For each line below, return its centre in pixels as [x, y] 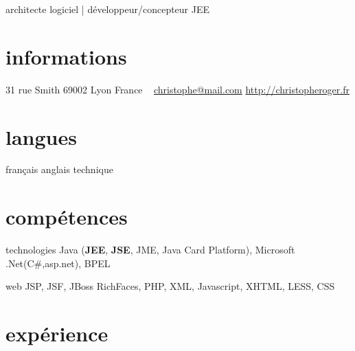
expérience [57, 333]
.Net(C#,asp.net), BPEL [58, 263]
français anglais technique [59, 169]
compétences [67, 217]
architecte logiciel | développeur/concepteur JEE [108, 9]
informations [66, 56]
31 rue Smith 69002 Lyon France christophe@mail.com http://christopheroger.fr [177, 89]
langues [41, 136]
